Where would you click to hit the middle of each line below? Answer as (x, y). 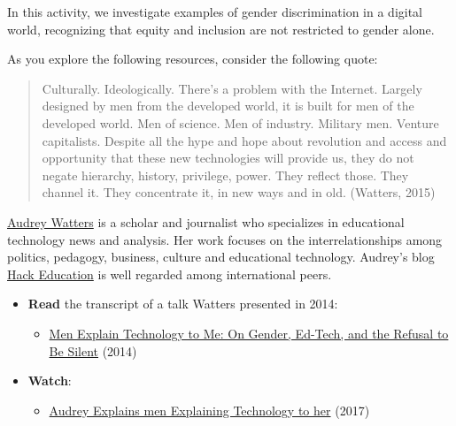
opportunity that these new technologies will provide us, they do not (228, 158)
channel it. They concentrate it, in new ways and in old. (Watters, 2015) (239, 192)
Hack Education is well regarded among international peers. (170, 274)
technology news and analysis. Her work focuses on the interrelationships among (225, 239)
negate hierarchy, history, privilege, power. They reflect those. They (225, 175)
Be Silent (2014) (93, 350)
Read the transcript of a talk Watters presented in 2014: (183, 304)
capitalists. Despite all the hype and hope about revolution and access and (244, 140)
